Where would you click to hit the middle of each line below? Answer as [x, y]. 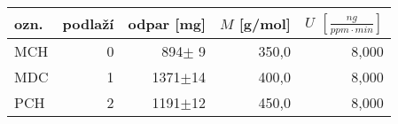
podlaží [88, 23]
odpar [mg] [167, 23]
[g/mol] [265, 23]
